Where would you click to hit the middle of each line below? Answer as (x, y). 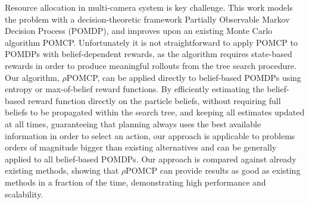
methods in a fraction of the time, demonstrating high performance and (135, 182)
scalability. (24, 194)
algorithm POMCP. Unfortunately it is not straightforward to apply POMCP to (152, 42)
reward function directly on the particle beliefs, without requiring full (154, 100)
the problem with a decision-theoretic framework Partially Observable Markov (147, 19)
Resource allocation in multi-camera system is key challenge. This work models (149, 7)
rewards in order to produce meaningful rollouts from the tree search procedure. (151, 65)
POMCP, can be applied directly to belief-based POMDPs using (184, 77)
